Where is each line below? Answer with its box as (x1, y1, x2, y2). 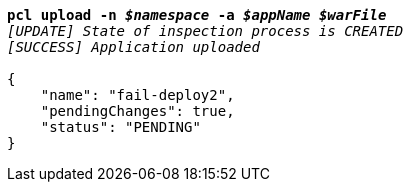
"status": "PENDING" (40, 119, 201, 135)
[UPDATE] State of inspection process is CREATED (7, 23, 404, 39)
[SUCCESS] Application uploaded (7, 39, 260, 55)
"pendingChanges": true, (40, 103, 235, 119)
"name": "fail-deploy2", (40, 87, 235, 103)
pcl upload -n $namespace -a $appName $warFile (7, 7, 387, 23)
